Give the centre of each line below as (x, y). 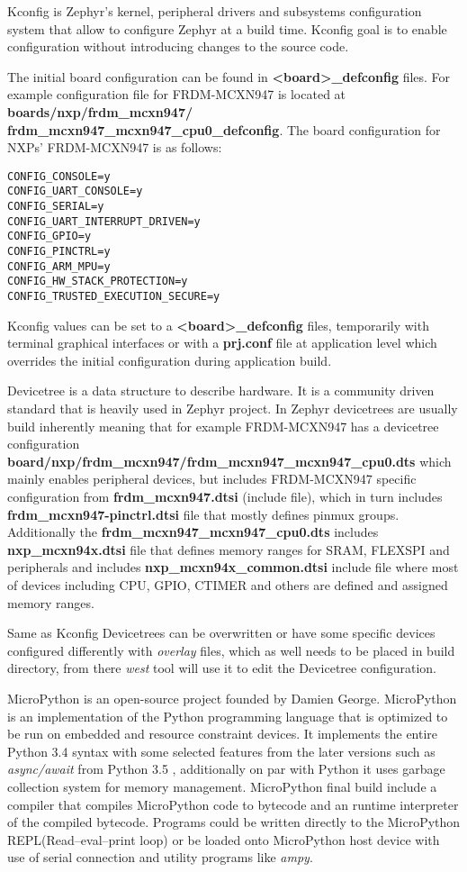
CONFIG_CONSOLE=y (59, 176)
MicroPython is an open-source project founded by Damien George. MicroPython (232, 698)
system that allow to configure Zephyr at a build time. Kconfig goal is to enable (227, 28)
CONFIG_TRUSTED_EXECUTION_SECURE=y (114, 296)
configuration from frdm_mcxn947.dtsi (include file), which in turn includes (225, 496)
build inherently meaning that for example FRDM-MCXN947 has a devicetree (223, 426)
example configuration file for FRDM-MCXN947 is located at (177, 94)
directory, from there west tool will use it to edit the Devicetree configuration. (222, 668)
